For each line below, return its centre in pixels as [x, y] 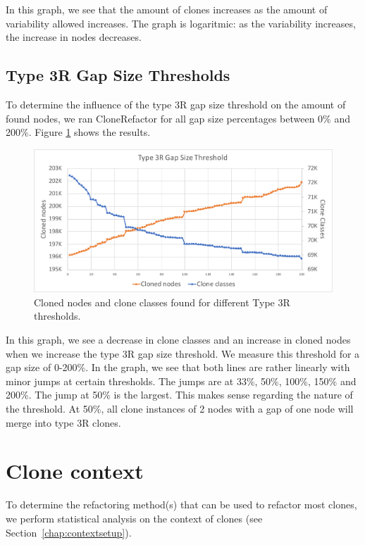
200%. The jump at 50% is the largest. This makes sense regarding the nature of [179, 395]
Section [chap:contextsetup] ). [69, 532]
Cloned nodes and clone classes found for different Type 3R [162, 302]
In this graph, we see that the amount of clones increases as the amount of [167, 9]
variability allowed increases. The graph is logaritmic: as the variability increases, [181, 23]
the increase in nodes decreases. [74, 37]
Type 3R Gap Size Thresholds [118, 75]
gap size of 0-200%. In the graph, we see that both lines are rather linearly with [178, 367]
